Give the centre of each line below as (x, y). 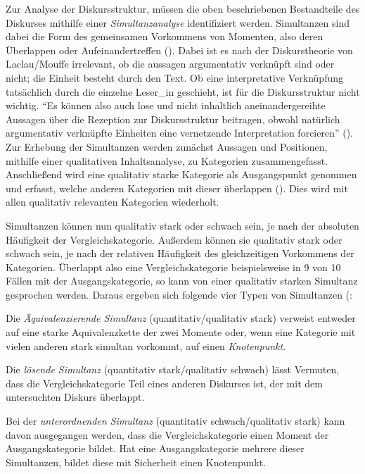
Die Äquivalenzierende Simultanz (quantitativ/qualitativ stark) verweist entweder (181, 318)
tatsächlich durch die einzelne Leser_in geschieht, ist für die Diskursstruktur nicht (183, 91)
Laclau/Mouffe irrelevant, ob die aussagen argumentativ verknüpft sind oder (170, 64)
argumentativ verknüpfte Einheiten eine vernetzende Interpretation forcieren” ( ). (180, 133)
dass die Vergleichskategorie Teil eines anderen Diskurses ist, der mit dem (164, 383)
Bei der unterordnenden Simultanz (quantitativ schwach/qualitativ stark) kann (175, 421)
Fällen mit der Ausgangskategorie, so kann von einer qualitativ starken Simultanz (182, 281)
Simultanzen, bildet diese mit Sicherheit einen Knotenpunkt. (136, 462)
